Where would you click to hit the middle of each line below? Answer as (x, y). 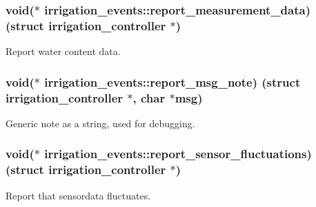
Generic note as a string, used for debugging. (100, 123)
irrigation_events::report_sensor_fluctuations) (178, 154)
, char (149, 97)
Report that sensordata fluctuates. (78, 195)
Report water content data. (63, 51)
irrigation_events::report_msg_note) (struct (172, 81)
